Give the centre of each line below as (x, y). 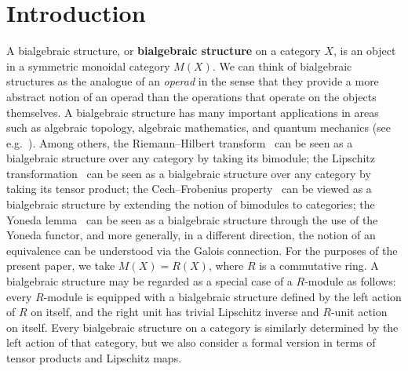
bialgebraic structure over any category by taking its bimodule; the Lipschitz (191, 158)
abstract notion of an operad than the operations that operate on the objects (191, 96)
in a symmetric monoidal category (88, 65)
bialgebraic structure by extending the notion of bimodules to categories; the (191, 204)
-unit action (359, 312)
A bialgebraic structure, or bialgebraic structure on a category (164, 51)
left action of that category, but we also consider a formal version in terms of (191, 342)
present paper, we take (61, 266)
